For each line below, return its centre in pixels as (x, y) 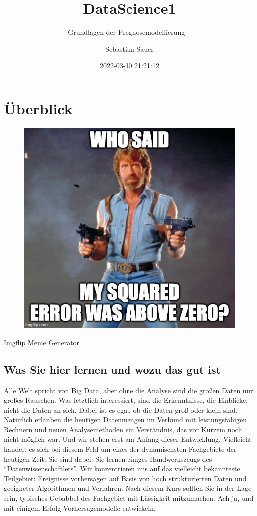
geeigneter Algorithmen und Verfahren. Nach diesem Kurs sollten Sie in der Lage (128, 488)
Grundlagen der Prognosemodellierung (127, 32)
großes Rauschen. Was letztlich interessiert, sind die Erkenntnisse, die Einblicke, (126, 400)
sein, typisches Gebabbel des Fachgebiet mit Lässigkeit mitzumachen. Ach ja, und (129, 498)
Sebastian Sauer (129, 49)
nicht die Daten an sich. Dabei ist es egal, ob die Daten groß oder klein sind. (121, 409)
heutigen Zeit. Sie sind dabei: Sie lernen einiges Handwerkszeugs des (108, 458)
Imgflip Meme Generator (42, 342)
